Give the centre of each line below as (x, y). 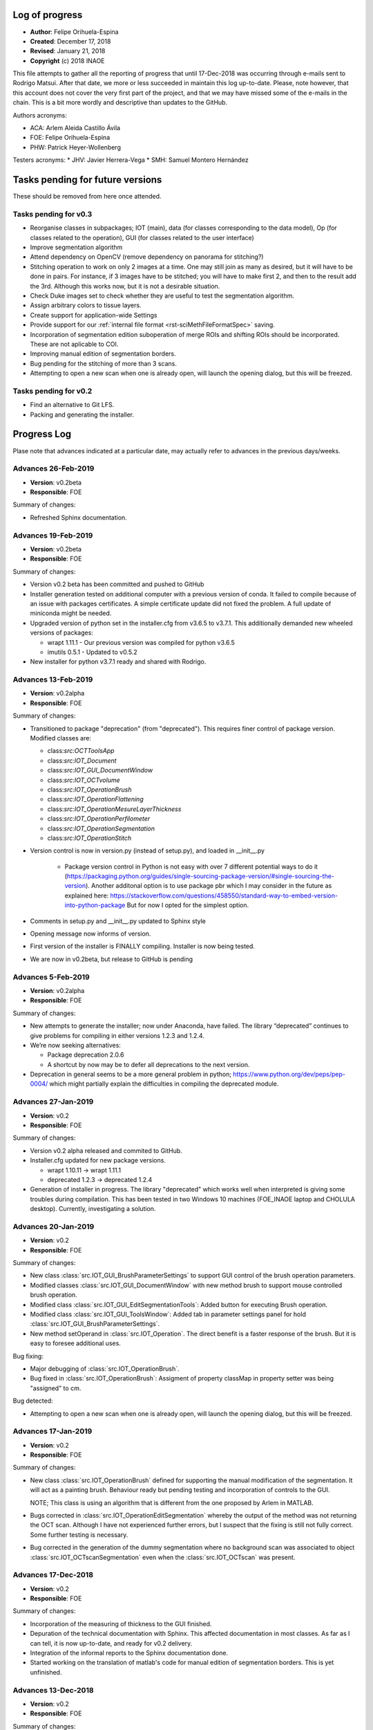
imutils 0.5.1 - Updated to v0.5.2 (92, 652)
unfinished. (46, 1672)
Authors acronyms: (40, 115)
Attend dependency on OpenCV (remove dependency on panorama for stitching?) (147, 257)
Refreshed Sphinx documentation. (78, 517)
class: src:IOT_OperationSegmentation (101, 828)
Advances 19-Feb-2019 (53, 535)
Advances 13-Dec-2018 (53, 1690)
